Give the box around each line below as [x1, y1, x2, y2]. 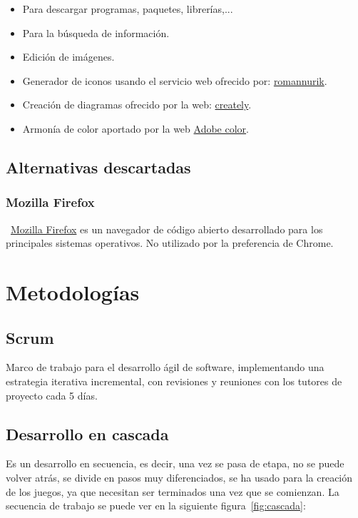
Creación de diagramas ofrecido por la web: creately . [22, 97, 252, 112]
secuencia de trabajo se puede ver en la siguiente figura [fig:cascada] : [6, 498, 306, 513]
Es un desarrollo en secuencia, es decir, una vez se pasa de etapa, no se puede [6, 456, 344, 471]
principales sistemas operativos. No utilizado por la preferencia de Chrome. [6, 235, 334, 250]
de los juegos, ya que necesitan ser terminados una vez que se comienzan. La [6, 484, 339, 499]
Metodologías [6, 277, 140, 306]
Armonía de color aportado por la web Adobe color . [22, 121, 249, 136]
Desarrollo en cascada [6, 422, 169, 445]
